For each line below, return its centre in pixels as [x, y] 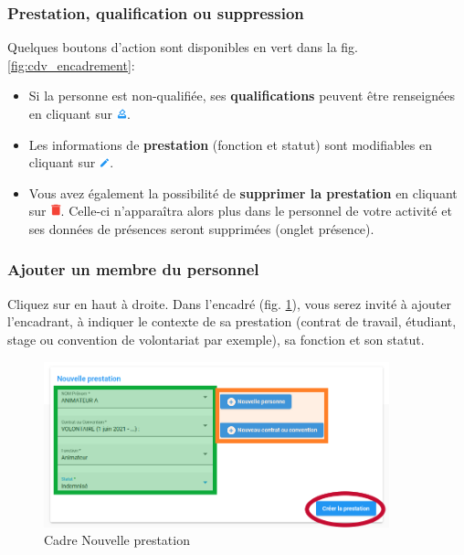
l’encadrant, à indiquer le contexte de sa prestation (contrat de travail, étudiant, [232, 321]
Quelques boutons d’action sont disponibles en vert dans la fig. [183, 47]
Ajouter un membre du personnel [133, 269]
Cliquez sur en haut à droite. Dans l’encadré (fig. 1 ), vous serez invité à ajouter [230, 303]
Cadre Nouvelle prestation [117, 540]
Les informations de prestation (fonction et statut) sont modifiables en [230, 144]
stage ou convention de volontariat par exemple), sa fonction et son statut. [216, 339]
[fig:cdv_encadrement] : [71, 64]
